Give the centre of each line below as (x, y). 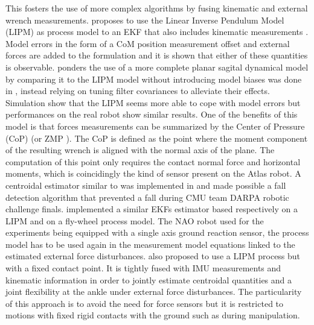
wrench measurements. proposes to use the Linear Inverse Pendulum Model (145, 20)
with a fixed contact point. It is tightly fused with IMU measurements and (143, 268)
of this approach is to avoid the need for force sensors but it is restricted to (145, 303)
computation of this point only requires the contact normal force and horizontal (153, 161)
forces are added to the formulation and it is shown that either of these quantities (157, 55)
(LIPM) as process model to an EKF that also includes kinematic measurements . (157, 32)
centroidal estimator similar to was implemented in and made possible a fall (146, 185)
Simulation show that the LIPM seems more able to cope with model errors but (153, 102)
